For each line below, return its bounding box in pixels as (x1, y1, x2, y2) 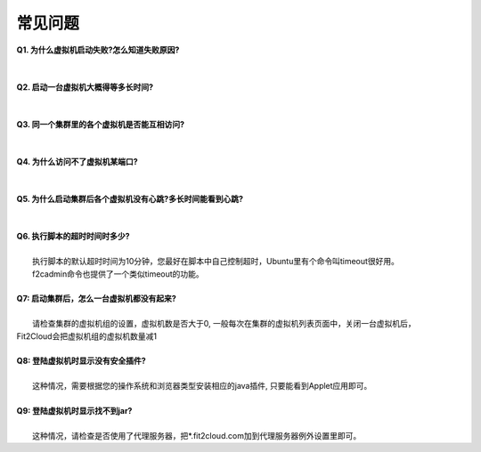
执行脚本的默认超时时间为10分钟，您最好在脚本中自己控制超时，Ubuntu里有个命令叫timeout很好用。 (32, 256, 400, 267)
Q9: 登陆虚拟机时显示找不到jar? (16, 405, 133, 416)
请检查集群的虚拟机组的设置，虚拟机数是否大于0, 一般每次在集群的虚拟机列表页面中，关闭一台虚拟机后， (32, 319, 416, 329)
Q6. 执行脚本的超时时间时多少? (16, 231, 130, 242)
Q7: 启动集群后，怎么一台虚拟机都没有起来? (16, 294, 177, 304)
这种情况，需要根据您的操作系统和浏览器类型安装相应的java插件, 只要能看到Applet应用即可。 (32, 381, 372, 391)
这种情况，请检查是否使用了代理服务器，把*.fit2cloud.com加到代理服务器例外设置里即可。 (32, 430, 362, 440)
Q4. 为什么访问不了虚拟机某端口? (16, 157, 138, 167)
